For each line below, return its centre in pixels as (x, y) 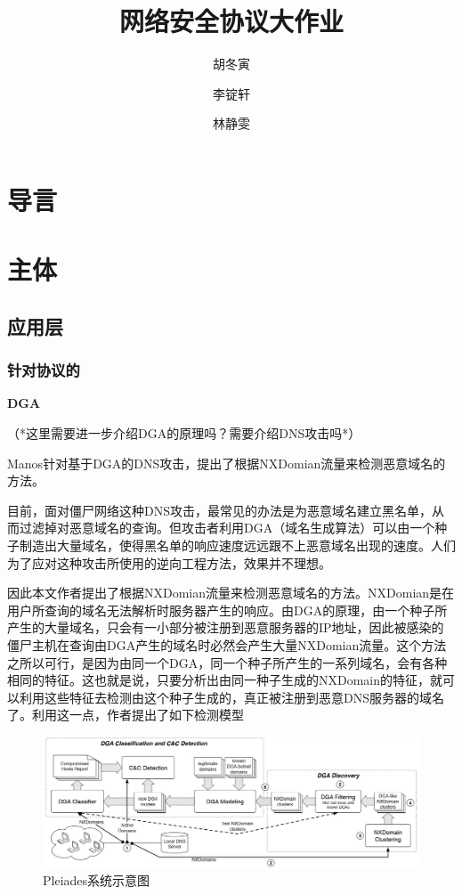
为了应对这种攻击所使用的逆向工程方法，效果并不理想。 (169, 562)
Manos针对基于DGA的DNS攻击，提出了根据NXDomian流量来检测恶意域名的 (227, 463)
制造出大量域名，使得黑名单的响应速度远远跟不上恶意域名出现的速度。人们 (237, 545)
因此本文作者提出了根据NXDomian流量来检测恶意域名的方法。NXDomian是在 (231, 593)
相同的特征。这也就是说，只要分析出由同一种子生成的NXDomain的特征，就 (225, 680)
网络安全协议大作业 (231, 21)
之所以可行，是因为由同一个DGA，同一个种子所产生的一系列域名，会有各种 (227, 662)
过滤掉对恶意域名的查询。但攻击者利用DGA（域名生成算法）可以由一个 (227, 528)
